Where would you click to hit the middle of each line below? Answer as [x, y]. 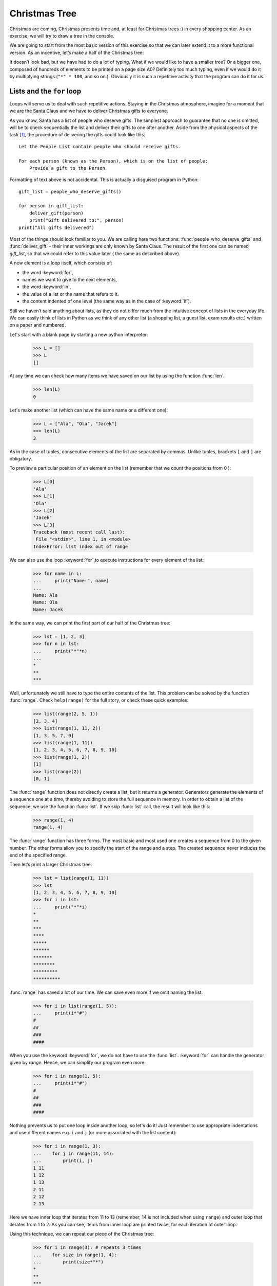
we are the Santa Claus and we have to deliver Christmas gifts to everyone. [89, 111]
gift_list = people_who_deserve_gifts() [70, 191]
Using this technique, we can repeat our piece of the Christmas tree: [82, 1234]
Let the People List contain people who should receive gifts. [100, 146]
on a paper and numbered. [38, 325]
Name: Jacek [48, 609]
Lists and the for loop [45, 91]
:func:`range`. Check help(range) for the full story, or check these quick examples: [99, 700]
